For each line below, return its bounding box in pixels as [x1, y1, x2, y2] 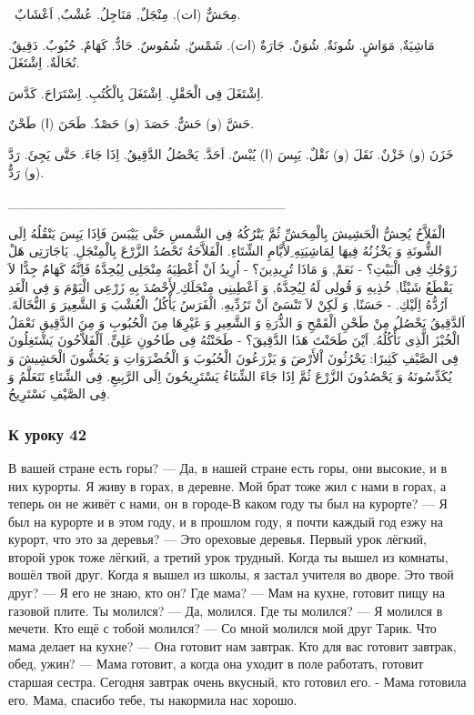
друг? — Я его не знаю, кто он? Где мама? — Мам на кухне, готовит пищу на [8, 583, 445, 602]
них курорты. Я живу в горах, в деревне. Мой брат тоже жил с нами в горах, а [8, 476, 447, 495]
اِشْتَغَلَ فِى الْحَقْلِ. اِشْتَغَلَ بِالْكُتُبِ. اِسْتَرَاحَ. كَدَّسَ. [8, 83, 264, 102]
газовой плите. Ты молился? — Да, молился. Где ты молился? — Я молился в [8, 600, 443, 619]
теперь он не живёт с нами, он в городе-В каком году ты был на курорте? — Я [8, 494, 448, 513]
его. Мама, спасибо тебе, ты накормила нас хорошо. [8, 690, 298, 709]
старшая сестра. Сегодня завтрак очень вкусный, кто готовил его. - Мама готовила [8, 672, 467, 691]
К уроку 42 [8, 422, 87, 445]
